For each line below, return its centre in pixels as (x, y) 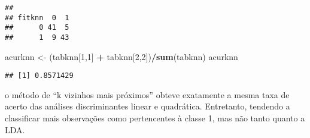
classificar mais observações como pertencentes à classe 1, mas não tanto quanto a (155, 118)
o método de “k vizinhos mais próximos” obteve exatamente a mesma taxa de (147, 94)
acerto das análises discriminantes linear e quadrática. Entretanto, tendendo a (148, 106)
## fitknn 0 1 (37, 18)
